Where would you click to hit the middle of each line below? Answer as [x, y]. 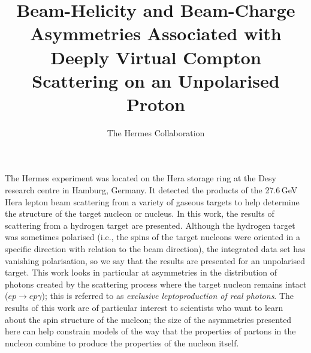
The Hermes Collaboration [156, 132]
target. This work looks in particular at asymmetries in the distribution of [141, 272]
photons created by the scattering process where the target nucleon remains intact [156, 284]
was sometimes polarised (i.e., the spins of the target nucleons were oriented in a [153, 237]
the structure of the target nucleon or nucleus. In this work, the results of [140, 213]
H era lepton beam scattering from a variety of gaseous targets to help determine [152, 201]
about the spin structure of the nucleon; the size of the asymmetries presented [148, 319]
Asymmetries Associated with [156, 33]
